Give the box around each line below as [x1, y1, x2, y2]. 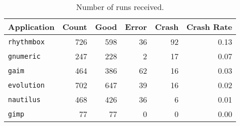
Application [8, 21, 55, 32]
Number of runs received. [76, 1, 164, 12]
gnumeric [8, 52, 41, 60]
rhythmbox [8, 37, 45, 46]
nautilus [8, 95, 41, 104]
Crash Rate [186, 21, 233, 32]
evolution [8, 81, 45, 89]
